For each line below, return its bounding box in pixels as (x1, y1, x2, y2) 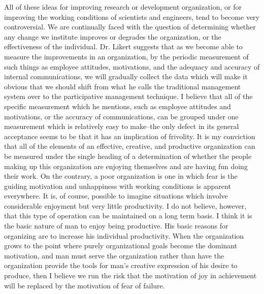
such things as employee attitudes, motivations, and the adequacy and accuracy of (4, 61, 260, 72)
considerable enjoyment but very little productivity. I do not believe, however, (4, 200, 247, 211)
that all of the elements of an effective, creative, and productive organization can (4, 141, 255, 151)
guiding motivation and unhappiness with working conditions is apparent (4, 180, 231, 191)
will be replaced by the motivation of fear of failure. (4, 280, 165, 290)
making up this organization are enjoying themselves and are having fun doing (4, 160, 248, 171)
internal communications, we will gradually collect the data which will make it (4, 71, 248, 82)
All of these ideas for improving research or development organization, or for (4, 2, 242, 12)
